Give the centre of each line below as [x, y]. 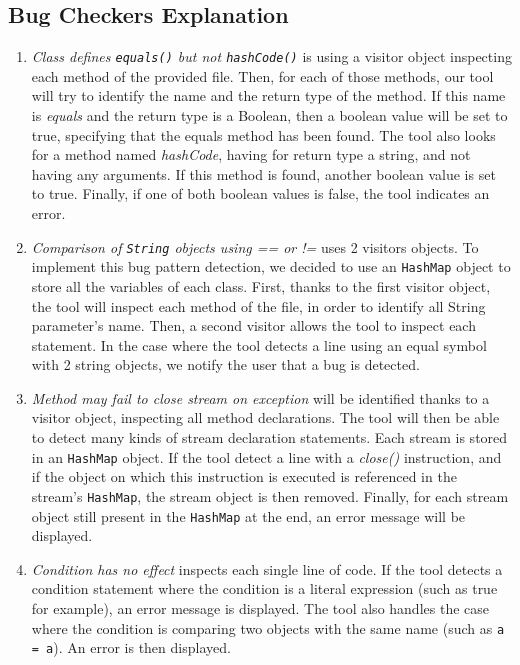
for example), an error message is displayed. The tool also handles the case [260, 608]
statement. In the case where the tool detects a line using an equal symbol [259, 344]
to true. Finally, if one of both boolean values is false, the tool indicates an [260, 193]
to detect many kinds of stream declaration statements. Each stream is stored [269, 437]
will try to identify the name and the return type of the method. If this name [268, 95]
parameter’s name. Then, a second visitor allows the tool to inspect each [253, 325]
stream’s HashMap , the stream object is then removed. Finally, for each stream [270, 495]
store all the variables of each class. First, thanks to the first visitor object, [261, 285]
